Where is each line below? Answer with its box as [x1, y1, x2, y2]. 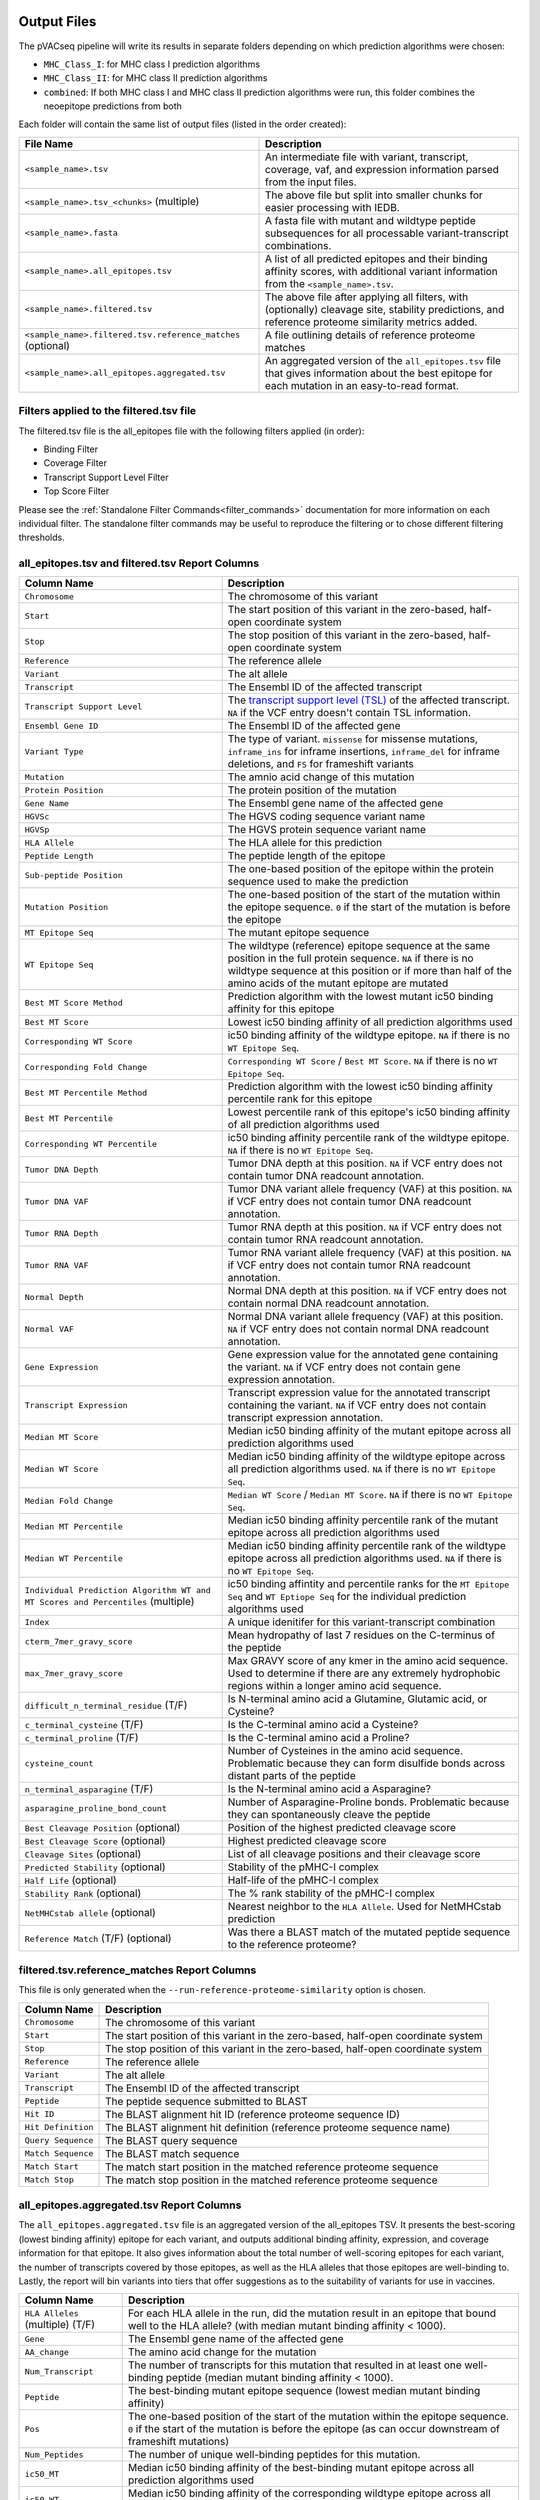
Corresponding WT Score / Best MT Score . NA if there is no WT [227, 1054, 499, 1068]
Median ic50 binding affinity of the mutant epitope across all [227, 1424, 512, 1438]
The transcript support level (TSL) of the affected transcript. [227, 693, 510, 707]
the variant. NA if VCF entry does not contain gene [227, 1360, 461, 1374]
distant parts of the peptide [227, 1769, 356, 1783]
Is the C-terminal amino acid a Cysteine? [227, 1718, 419, 1732]
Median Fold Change [24, 1495, 114, 1506]
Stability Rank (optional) [24, 1886, 142, 1900]
